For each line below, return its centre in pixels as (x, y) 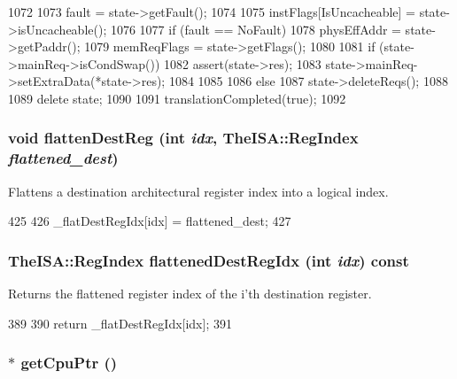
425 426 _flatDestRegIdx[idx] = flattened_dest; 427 (150, 221)
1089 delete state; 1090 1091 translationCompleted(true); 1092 (177, 98)
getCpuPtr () (69, 363)
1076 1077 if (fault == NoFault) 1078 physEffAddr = (256, 29)
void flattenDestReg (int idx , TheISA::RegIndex (183, 138)
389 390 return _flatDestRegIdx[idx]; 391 (120, 323)
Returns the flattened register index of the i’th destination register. (190, 294)
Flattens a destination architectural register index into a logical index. (198, 191)
